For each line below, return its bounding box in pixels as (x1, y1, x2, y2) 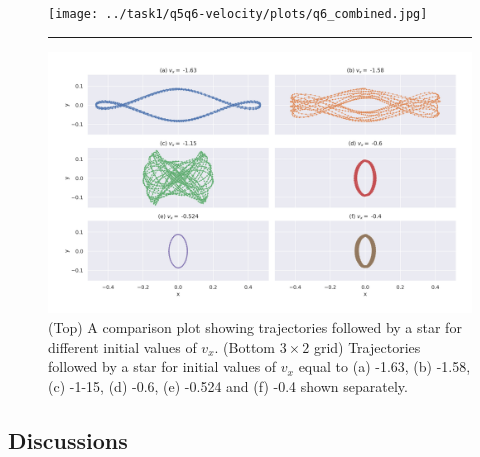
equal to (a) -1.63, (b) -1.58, (298, 356, 471, 377)
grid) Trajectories (313, 336, 421, 357)
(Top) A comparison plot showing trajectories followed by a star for (48, 316, 462, 337)
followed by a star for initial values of (48, 356, 277, 377)
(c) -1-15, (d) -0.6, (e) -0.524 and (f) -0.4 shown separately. (48, 375, 408, 396)
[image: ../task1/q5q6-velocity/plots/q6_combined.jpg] (48, 7, 428, 21)
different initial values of (48, 336, 197, 357)
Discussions (8, 424, 128, 455)
